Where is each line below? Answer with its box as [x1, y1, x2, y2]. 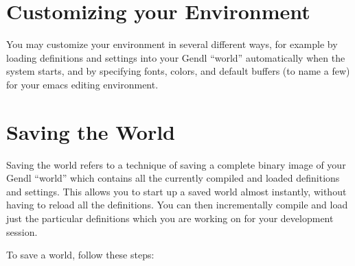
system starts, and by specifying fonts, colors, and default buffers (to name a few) [6, 64, 350, 78]
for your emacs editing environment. [6, 77, 159, 91]
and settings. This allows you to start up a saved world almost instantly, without [6, 184, 347, 198]
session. [6, 224, 38, 239]
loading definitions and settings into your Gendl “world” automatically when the [6, 50, 345, 64]
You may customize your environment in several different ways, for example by [6, 37, 338, 51]
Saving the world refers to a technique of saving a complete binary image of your [6, 157, 346, 171]
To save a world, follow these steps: [6, 247, 154, 262]
